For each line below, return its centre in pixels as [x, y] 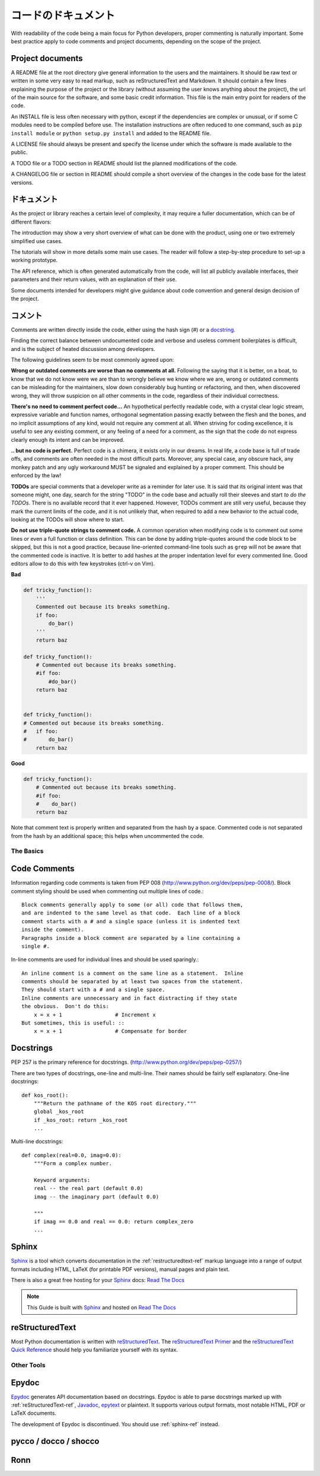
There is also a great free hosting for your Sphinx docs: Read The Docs [98, 1280]
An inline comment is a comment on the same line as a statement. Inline [132, 973]
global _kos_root [59, 1112]
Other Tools [28, 1365]
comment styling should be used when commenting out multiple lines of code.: [107, 891]
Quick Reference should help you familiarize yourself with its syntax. [94, 1350]
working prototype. [34, 260]
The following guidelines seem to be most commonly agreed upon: [92, 360]
